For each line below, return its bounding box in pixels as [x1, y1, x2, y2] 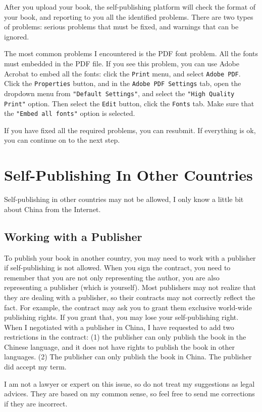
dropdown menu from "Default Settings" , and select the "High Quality [4, 88, 235, 98]
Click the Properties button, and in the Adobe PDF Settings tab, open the [4, 78, 241, 89]
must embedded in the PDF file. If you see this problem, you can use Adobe [4, 58, 240, 68]
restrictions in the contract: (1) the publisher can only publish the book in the [4, 332, 246, 342]
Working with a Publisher [4, 228, 142, 244]
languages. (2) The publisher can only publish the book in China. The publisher [4, 351, 252, 362]
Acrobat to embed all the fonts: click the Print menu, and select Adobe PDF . [4, 68, 241, 78]
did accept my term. [4, 361, 67, 372]
